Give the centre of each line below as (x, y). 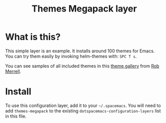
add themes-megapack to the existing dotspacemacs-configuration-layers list (83, 110)
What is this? (33, 37)
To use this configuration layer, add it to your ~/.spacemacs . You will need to (83, 105)
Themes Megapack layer (84, 9)
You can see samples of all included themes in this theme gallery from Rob (82, 66)
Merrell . (13, 71)
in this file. (16, 116)
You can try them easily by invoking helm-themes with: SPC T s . (71, 56)
